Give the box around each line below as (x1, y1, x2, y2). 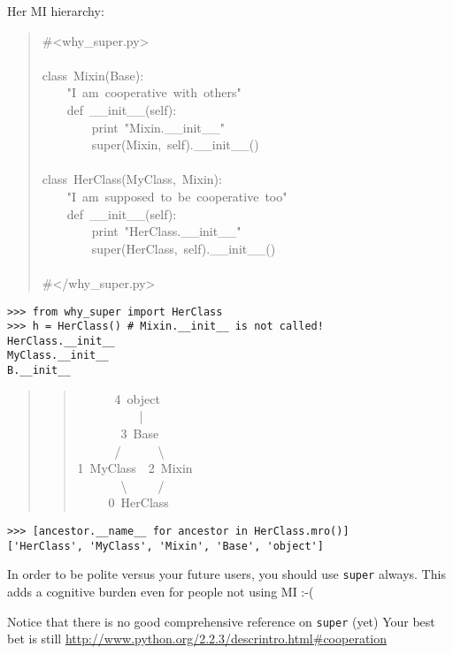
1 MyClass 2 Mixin (77, 459, 193, 477)
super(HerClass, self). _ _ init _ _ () (91, 239, 276, 257)
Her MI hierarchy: (7, 2, 104, 19)
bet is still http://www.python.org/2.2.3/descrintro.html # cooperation (7, 629, 388, 648)
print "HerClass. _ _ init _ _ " (91, 222, 242, 240)
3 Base (120, 423, 159, 442)
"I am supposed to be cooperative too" (66, 186, 288, 205)
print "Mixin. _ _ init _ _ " (91, 118, 225, 136)
